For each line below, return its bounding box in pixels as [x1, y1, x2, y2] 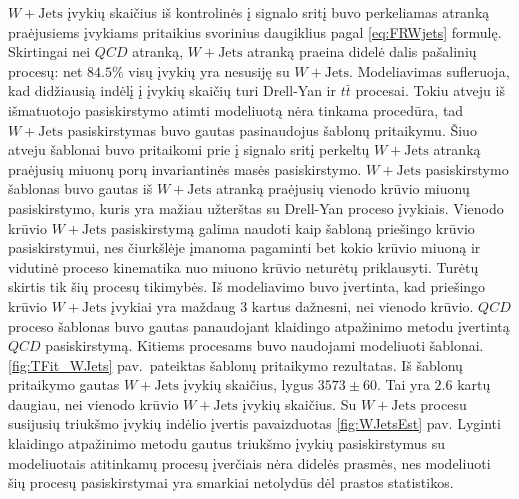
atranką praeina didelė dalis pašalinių [247, 41, 477, 62]
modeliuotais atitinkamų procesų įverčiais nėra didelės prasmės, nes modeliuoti [8, 452, 491, 473]
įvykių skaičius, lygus [183, 374, 314, 395]
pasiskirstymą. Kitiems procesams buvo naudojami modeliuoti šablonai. [45, 335, 484, 356]
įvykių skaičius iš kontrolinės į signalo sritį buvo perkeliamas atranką [67, 2, 490, 22]
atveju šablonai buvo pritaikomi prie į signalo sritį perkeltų [8, 139, 370, 160]
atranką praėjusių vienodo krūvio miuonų [216, 178, 470, 199]
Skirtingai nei [8, 41, 91, 62]
